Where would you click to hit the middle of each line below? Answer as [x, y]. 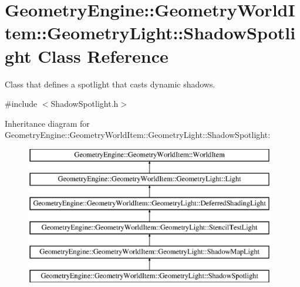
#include [21, 104]
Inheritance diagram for [47, 123]
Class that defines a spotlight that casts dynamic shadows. [110, 84]
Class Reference [103, 55]
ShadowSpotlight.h [85, 104]
